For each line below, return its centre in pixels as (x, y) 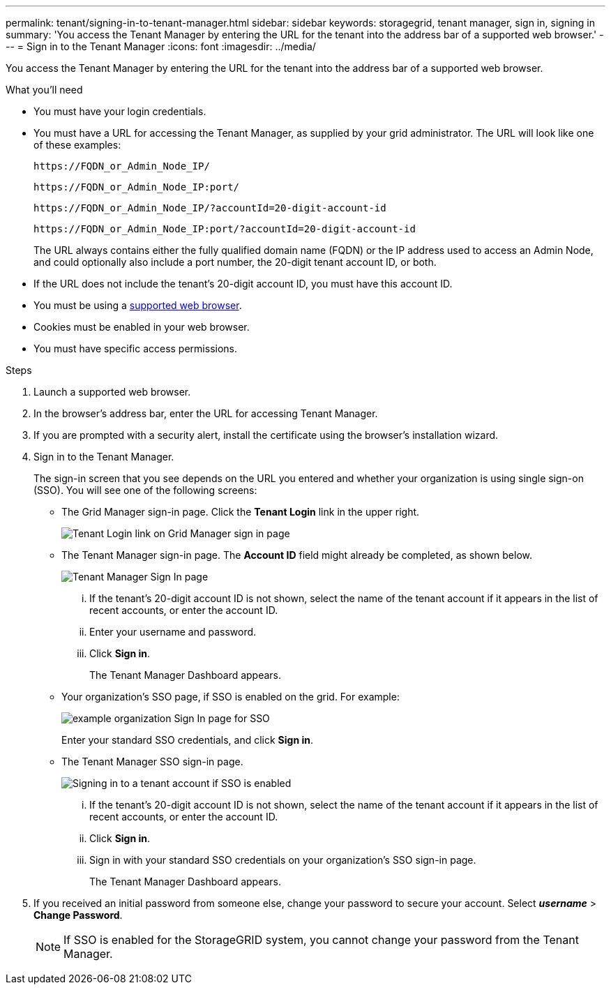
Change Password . (78, 915)
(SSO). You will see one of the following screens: (145, 490)
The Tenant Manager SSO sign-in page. (152, 762)
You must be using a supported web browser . (138, 305)
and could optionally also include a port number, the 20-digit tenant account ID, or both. (235, 262)
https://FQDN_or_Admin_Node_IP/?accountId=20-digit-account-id (210, 208)
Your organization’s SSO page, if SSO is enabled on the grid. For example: (231, 697)
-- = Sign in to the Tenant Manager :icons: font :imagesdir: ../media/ (161, 46)
